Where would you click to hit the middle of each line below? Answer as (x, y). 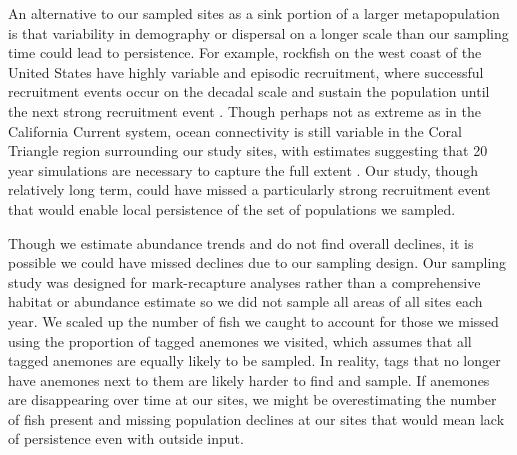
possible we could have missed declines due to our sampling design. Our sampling (257, 262)
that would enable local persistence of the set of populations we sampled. (232, 208)
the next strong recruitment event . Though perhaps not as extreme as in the (244, 110)
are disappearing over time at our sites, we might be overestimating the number (252, 399)
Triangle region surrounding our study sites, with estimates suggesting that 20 (248, 150)
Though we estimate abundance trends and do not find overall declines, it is (241, 242)
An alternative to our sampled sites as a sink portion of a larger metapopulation (254, 13)
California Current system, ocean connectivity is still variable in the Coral (235, 130)
